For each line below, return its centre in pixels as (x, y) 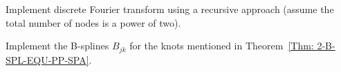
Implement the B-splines (57, 46)
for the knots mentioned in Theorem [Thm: (222, 46)
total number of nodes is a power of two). (93, 22)
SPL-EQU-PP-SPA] (47, 59)
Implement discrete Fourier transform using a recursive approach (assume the (170, 9)
